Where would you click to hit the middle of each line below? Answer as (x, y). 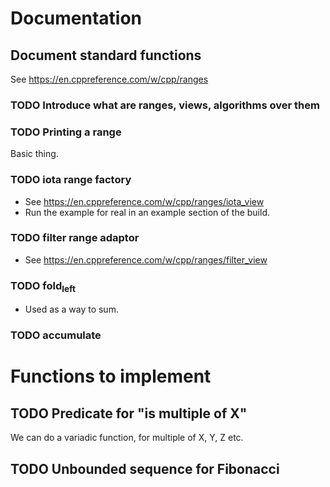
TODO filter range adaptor (75, 238)
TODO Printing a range (66, 132)
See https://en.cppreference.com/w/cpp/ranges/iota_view (144, 201)
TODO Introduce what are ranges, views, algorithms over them (165, 105)
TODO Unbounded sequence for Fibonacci (145, 468)
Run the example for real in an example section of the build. (147, 212)
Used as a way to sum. (71, 309)
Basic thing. (34, 154)
